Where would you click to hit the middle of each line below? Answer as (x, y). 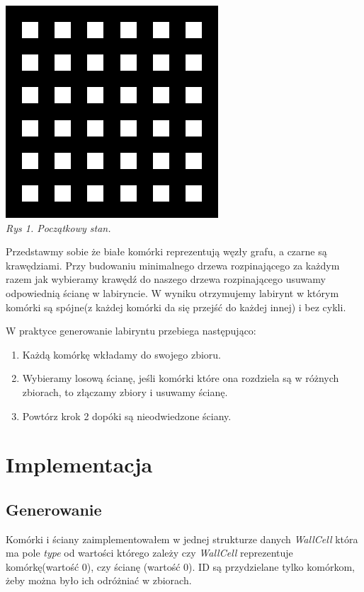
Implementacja (79, 464)
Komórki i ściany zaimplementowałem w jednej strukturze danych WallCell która (182, 539)
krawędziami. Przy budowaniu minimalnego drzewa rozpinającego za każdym (173, 265)
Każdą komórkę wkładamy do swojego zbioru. (121, 354)
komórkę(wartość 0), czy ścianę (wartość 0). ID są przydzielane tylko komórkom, (180, 566)
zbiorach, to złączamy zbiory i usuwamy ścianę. (125, 391)
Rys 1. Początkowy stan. (58, 227)
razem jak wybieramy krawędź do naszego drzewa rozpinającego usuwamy (166, 279)
